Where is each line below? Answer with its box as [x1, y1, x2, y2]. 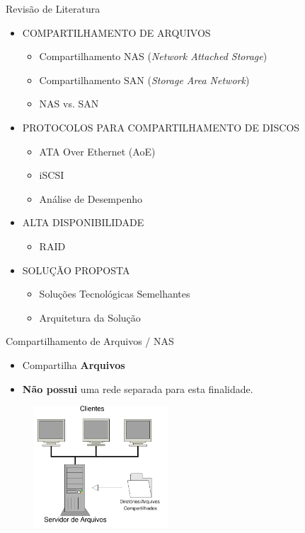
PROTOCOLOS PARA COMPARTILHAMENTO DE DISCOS [22, 119, 300, 134]
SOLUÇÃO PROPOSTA [22, 262, 130, 277]
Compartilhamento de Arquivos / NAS [6, 334, 174, 348]
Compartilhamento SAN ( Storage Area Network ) [39, 72, 250, 87]
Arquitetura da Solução [39, 310, 141, 324]
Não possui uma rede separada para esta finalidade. [22, 381, 253, 396]
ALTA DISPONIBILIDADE [22, 215, 144, 230]
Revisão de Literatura [6, 1, 100, 16]
